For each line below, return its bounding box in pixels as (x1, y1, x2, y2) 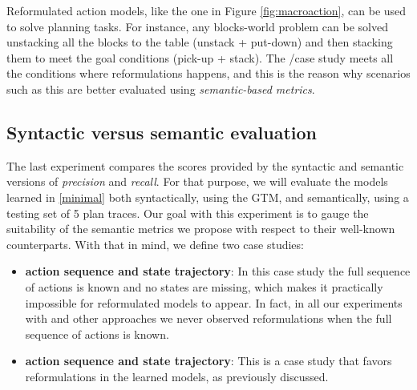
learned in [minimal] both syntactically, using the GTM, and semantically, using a (6, 188, 409, 205)
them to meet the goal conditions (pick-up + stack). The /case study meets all (6, 49, 394, 66)
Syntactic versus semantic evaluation (6, 119, 317, 144)
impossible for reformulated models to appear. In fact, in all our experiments (25, 294, 403, 311)
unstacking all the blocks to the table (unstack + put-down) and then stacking (6, 34, 393, 50)
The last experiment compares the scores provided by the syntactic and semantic (6, 157, 404, 174)
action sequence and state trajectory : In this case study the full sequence (25, 263, 411, 279)
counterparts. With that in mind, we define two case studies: (6, 235, 304, 252)
